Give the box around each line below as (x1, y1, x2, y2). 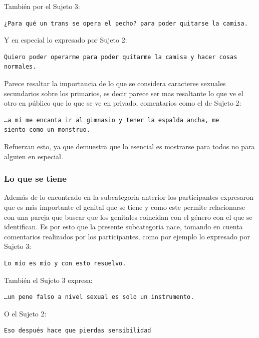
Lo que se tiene (4, 172, 67, 185)
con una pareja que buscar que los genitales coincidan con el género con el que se (4, 211, 252, 222)
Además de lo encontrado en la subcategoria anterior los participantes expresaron (4, 192, 254, 202)
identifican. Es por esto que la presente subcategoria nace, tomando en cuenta (4, 221, 243, 232)
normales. (4, 63, 37, 71)
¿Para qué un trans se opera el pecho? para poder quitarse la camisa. (4, 20, 248, 27)
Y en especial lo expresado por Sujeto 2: (4, 35, 127, 45)
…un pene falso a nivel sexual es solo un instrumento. (4, 293, 194, 301)
